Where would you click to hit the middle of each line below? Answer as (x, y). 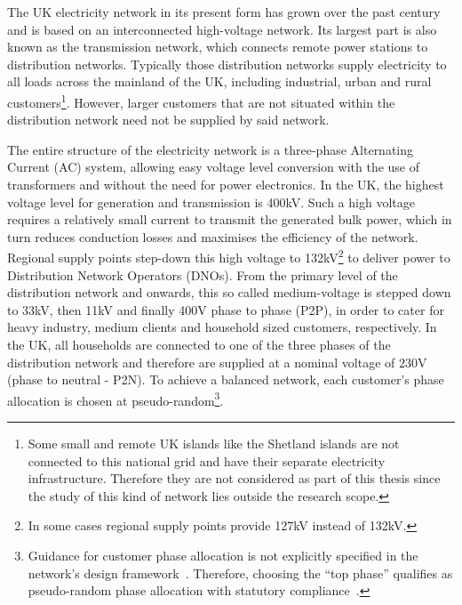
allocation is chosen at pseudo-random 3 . (115, 399)
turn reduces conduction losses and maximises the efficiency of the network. (213, 236)
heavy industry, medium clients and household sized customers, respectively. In (222, 327)
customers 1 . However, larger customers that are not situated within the (201, 101)
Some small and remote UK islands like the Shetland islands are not (214, 444)
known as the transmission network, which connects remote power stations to (218, 47)
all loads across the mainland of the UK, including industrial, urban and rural (219, 81)
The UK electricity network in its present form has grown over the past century (224, 12)
